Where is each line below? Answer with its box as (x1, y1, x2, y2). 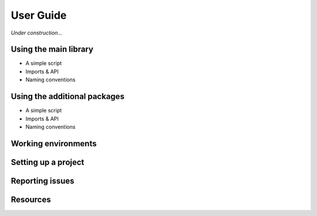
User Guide (11, 9, 67, 22)
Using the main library (11, 44, 94, 54)
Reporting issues (11, 176, 75, 186)
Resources (11, 194, 51, 204)
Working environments (11, 138, 97, 149)
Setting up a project (11, 157, 85, 167)
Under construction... (11, 29, 63, 36)
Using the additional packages (11, 91, 124, 102)
